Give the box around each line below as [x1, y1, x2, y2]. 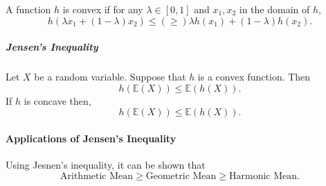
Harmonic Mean [229, 171, 298, 181]
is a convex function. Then [197, 69, 311, 84]
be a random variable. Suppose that [34, 69, 186, 84]
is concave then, [24, 93, 91, 108]
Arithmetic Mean [60, 171, 134, 181]
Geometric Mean [145, 171, 217, 181]
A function [6, 2, 51, 16]
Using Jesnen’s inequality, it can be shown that [6, 158, 206, 172]
